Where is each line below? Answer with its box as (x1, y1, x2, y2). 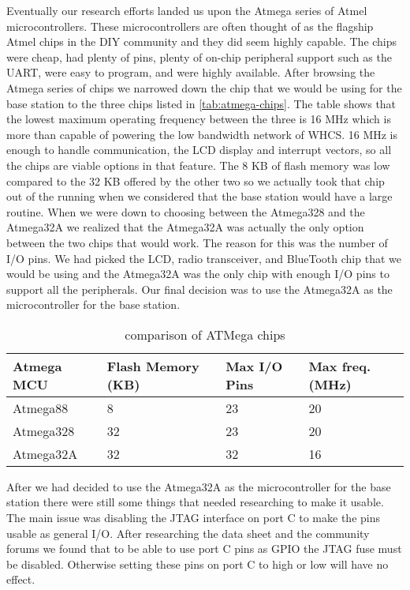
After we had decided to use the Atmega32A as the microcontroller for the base (6, 478, 391, 494)
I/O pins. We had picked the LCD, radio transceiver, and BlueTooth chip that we (6, 250, 401, 266)
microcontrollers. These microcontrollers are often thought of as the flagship (6, 17, 374, 34)
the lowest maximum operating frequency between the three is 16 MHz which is (6, 111, 391, 127)
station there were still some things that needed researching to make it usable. (6, 494, 384, 510)
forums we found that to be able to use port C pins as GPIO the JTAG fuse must (6, 540, 402, 557)
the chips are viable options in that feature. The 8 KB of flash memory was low (6, 156, 390, 173)
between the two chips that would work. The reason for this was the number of (6, 234, 388, 250)
